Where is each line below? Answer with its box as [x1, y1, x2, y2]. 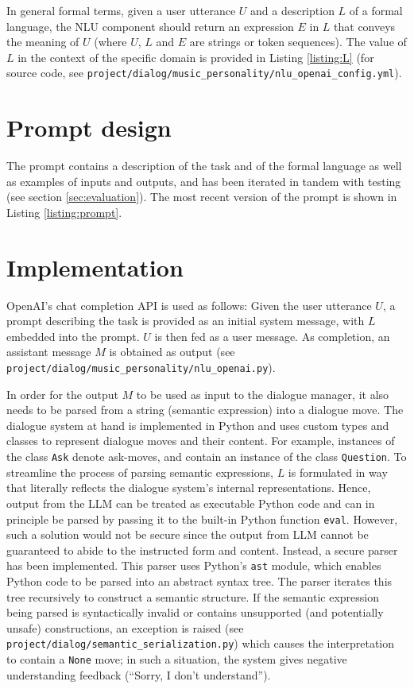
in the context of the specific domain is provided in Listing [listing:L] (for [17, 48, 374, 65]
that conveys [334, 17, 396, 34]
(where [94, 33, 127, 50]
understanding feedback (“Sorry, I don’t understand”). [6, 666, 271, 683]
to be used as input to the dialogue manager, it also [136, 385, 389, 402]
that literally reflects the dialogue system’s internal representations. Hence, [6, 479, 371, 496]
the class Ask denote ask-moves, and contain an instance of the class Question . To [6, 448, 407, 465]
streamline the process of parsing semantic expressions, [6, 463, 273, 480]
